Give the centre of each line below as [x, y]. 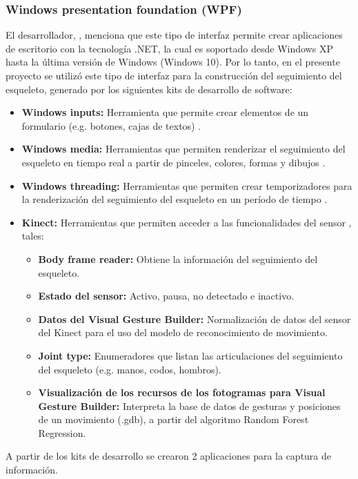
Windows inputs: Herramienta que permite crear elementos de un [165, 112]
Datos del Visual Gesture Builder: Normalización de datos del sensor [195, 319]
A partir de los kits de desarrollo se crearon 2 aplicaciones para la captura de [169, 456]
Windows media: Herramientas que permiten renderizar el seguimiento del [183, 149]
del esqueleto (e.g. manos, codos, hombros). [130, 369]
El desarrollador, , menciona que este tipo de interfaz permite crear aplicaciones [174, 35]
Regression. [62, 432]
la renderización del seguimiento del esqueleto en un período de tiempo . [175, 199]
